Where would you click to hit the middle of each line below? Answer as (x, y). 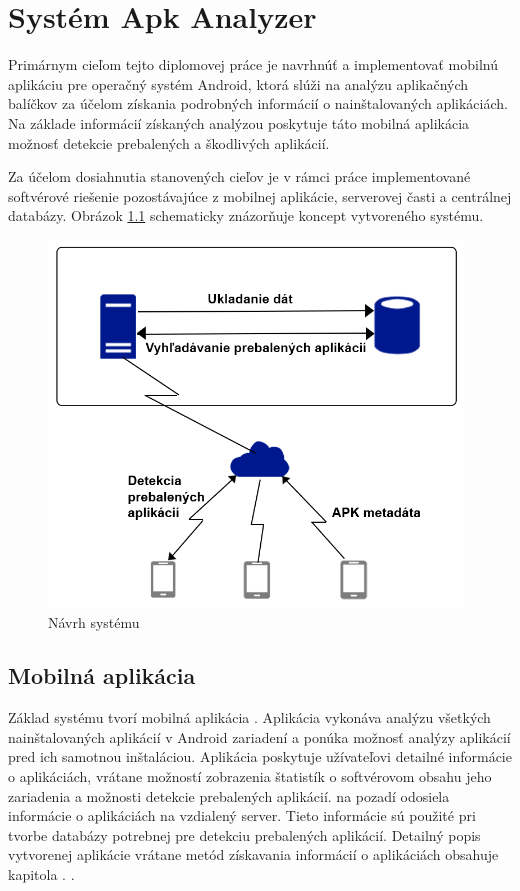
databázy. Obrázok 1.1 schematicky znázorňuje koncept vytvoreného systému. (246, 215)
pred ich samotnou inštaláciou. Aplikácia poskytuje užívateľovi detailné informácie (260, 756)
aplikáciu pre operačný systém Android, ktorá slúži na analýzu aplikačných (238, 83)
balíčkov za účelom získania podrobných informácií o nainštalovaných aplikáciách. (258, 103)
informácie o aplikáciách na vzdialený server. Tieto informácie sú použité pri (242, 815)
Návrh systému (94, 621)
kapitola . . (41, 874)
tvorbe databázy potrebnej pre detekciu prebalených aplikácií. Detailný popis (244, 834)
